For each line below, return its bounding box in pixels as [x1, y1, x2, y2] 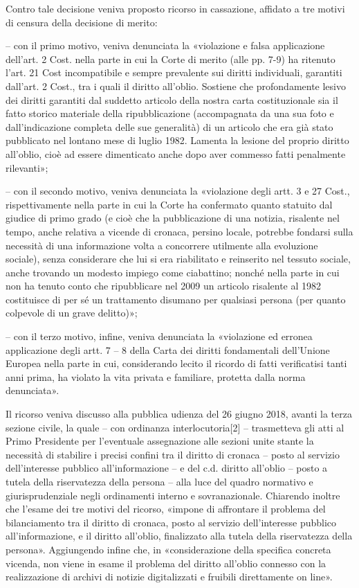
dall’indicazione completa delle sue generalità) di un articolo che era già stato [6, 119, 333, 134]
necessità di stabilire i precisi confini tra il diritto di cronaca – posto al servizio [6, 447, 340, 461]
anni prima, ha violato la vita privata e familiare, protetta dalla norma [6, 369, 306, 384]
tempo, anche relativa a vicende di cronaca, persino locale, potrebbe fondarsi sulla [6, 224, 353, 238]
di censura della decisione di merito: [6, 15, 158, 29]
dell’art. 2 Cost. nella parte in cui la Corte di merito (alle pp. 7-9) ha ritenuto [6, 51, 335, 66]
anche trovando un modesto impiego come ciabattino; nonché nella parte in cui [6, 265, 340, 279]
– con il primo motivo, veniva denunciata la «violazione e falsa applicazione [6, 38, 325, 53]
